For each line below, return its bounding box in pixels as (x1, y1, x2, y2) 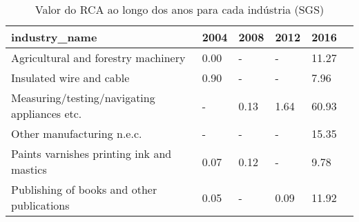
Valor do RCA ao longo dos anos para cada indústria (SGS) (35, 1, 324, 17)
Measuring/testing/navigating (11, 90, 155, 105)
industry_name (11, 29, 97, 45)
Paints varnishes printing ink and (11, 145, 172, 161)
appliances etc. (11, 105, 82, 121)
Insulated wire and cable (11, 70, 130, 85)
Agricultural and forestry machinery (11, 50, 186, 65)
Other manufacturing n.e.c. (11, 125, 142, 141)
